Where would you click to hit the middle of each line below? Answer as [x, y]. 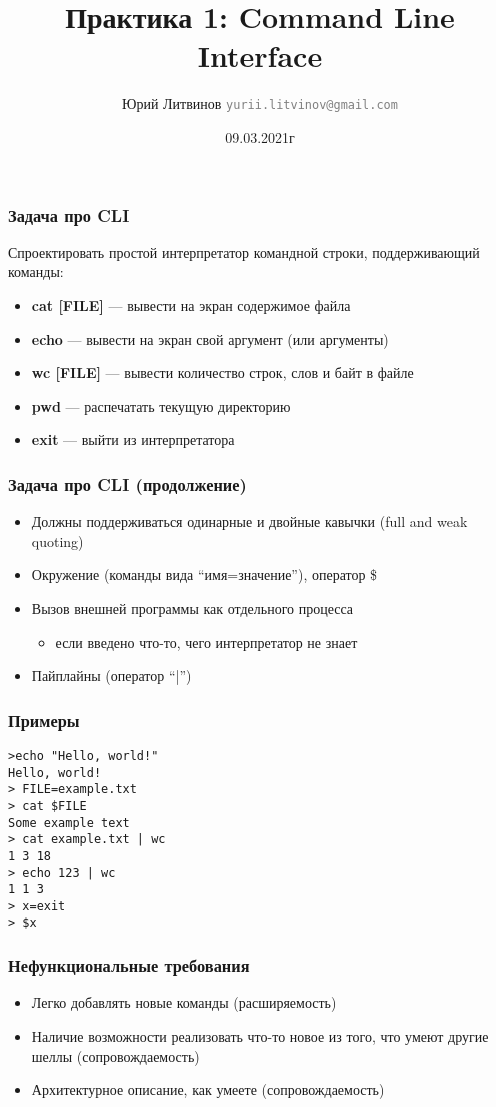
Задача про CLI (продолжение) [127, 483]
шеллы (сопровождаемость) [115, 1055]
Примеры [44, 719]
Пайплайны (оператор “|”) [111, 675]
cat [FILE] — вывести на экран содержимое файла [191, 305]
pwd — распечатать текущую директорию [161, 405]
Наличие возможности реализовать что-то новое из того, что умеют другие [260, 1036]
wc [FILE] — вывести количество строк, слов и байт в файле [222, 372]
